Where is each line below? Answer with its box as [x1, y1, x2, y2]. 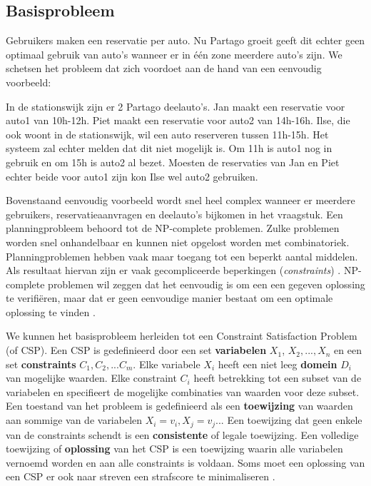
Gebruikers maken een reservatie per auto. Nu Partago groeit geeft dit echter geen [6, 33, 365, 48]
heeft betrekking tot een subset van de [193, 370, 362, 385]
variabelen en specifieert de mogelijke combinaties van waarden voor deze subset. [6, 384, 360, 399]
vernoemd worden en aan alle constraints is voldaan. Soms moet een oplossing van [6, 455, 365, 470]
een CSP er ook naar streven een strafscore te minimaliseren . [6, 469, 275, 484]
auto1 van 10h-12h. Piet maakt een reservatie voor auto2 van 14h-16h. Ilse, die [6, 113, 350, 128]
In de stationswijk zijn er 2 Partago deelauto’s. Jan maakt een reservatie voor [6, 98, 345, 113]
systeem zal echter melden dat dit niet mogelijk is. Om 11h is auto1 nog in [6, 141, 332, 156]
